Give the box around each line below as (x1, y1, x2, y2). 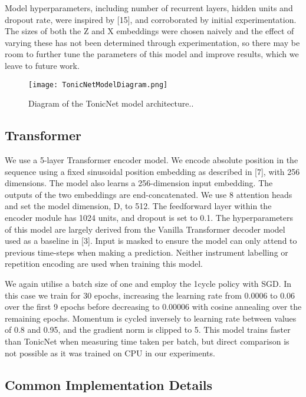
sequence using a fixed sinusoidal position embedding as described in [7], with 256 (5, 165, 300, 177)
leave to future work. (5, 59, 80, 71)
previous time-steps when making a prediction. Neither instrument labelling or (5, 246, 288, 258)
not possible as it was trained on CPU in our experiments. (5, 346, 215, 359)
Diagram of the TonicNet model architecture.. (28, 97, 194, 110)
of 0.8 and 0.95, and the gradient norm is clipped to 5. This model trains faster (5, 323, 291, 336)
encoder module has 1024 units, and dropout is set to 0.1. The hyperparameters (5, 211, 294, 223)
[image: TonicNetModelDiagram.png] (28, 80, 168, 89)
